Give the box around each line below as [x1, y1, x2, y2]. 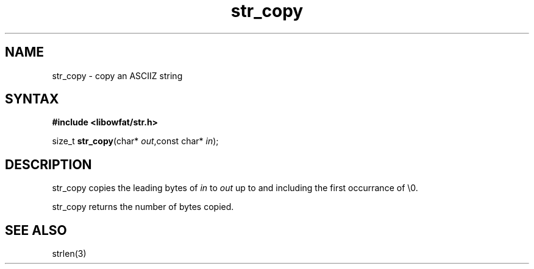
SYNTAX [5, 91, 59, 107]
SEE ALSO [5, 222, 67, 238]
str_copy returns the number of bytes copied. [52, 201, 234, 212]
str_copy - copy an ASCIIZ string [52, 70, 183, 81]
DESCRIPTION [5, 156, 92, 172]
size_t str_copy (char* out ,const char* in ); [52, 136, 219, 147]
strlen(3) [52, 248, 87, 259]
